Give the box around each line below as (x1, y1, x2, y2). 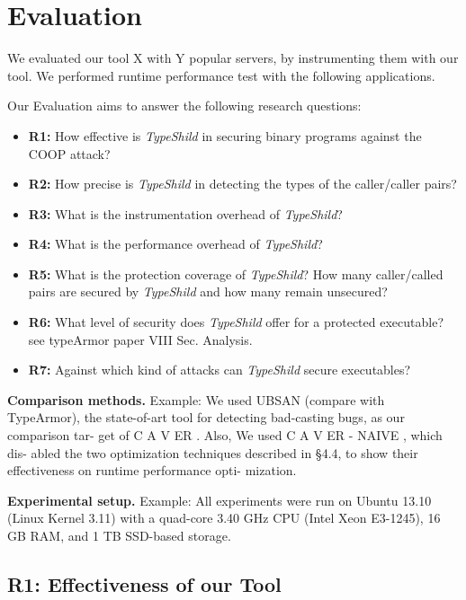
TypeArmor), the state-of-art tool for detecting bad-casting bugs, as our (7, 408, 405, 427)
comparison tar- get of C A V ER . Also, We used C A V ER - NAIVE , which (7, 426, 443, 445)
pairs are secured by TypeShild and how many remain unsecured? (28, 282, 388, 301)
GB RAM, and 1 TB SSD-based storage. (7, 526, 231, 544)
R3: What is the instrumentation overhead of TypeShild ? (28, 204, 343, 223)
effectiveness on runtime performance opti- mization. (7, 461, 297, 480)
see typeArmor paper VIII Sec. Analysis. (28, 330, 253, 349)
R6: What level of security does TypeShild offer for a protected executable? (28, 313, 444, 331)
